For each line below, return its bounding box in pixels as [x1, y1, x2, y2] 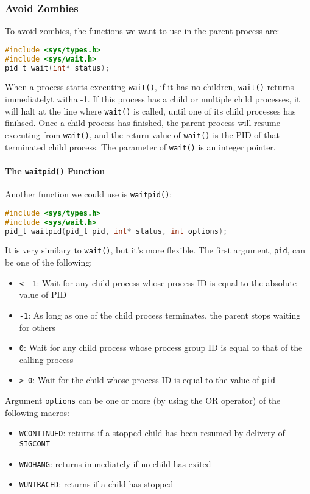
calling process [19, 353, 74, 365]
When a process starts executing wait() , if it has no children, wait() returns [5, 80, 294, 93]
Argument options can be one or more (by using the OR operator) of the [5, 394, 281, 407]
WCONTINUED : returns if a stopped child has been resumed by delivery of [19, 426, 285, 439]
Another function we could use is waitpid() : [5, 188, 172, 200]
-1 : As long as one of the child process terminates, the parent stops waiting [19, 308, 301, 321]
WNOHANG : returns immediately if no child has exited [19, 457, 211, 470]
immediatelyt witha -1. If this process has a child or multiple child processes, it [5, 93, 300, 105]
